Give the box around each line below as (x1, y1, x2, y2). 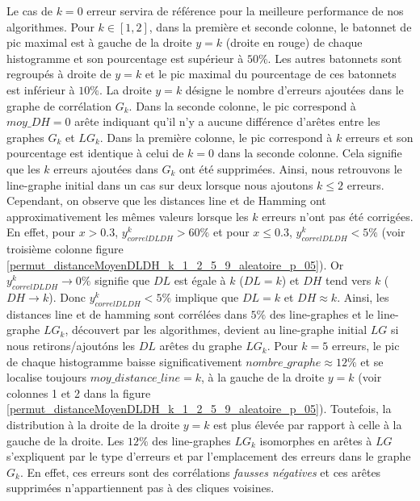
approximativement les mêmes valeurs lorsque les (6, 207, 249, 224)
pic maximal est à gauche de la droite (6, 34, 192, 51)
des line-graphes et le (269, 305, 374, 322)
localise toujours (6, 369, 86, 386)
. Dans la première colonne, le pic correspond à (99, 128, 333, 145)
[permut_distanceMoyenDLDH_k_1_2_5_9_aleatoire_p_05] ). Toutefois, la (6, 400, 392, 417)
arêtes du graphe (159, 337, 242, 354)
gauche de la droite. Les (6, 432, 124, 449)
